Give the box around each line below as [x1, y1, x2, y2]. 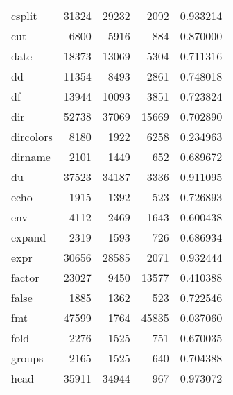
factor [11, 269, 40, 285]
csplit [11, 8, 37, 24]
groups [11, 350, 44, 366]
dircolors [11, 128, 53, 144]
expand [11, 229, 46, 245]
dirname [11, 149, 51, 165]
